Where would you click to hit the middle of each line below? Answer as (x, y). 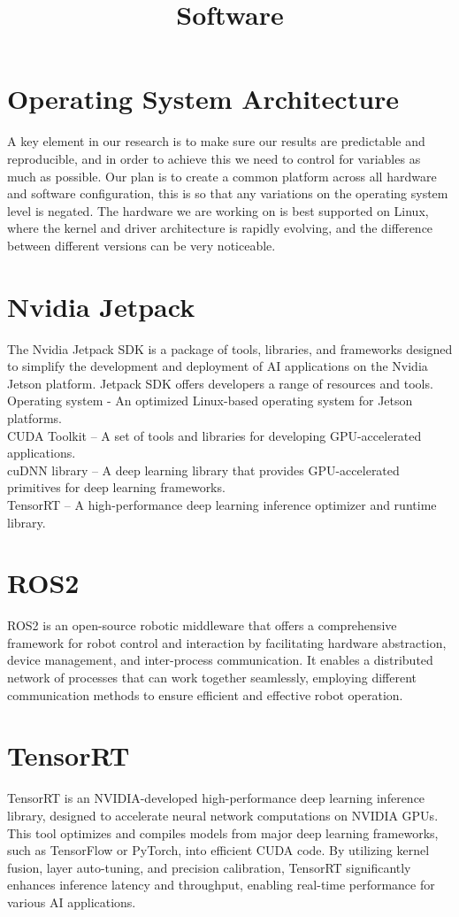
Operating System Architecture (203, 99)
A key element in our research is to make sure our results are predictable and (216, 141)
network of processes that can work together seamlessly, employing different (212, 678)
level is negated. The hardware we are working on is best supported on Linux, (218, 210)
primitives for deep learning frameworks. (116, 487)
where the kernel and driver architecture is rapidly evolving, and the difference (220, 228)
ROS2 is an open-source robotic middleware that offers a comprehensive (202, 625)
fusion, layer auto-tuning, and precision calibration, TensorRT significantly (209, 867)
